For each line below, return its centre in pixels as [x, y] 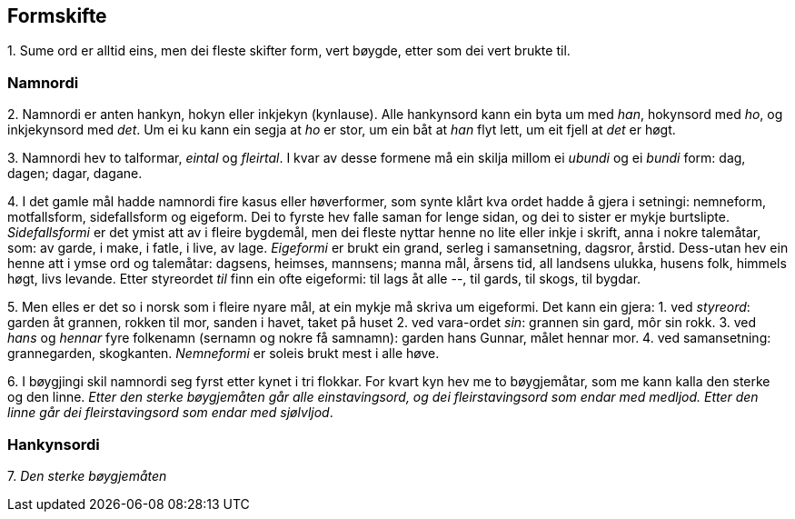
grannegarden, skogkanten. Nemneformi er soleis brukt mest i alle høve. [224, 354]
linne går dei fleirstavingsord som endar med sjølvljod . [170, 413]
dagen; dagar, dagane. [75, 174]
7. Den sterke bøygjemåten [87, 475]
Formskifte [57, 16]
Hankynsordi [54, 444]
